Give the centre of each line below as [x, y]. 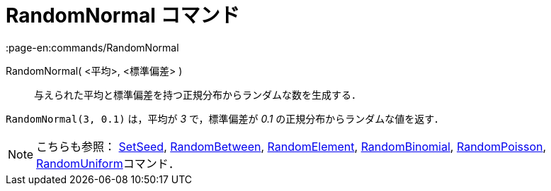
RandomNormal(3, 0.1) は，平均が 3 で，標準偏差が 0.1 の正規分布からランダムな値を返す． [225, 118]
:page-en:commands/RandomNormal [92, 47]
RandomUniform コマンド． [108, 163]
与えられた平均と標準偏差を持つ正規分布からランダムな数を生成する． [198, 94]
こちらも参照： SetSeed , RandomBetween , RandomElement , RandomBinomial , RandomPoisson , [291, 146]
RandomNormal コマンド [123, 16]
